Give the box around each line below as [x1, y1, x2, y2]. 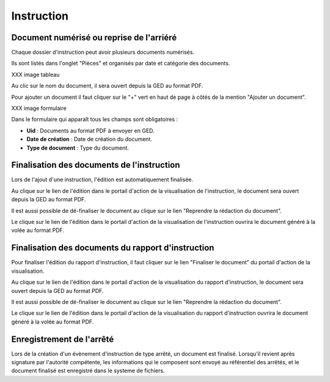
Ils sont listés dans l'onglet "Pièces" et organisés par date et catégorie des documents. [11, 60, 230, 67]
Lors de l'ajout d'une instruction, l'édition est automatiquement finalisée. [11, 176, 194, 183]
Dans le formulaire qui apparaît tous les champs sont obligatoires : [11, 116, 178, 123]
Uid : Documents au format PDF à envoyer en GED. [26, 127, 155, 134]
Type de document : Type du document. [26, 144, 130, 151]
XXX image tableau [11, 71, 60, 78]
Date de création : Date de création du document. [26, 135, 152, 143]
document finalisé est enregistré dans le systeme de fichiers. [11, 367, 165, 375]
